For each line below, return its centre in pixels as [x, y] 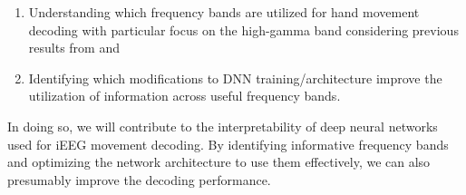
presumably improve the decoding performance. [139, 179]
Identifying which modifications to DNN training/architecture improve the [235, 78]
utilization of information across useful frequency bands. [184, 96]
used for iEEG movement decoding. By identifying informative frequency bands [228, 144]
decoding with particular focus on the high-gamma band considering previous [243, 29]
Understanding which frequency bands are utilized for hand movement [224, 12]
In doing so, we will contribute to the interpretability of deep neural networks [223, 126]
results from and [74, 48]
